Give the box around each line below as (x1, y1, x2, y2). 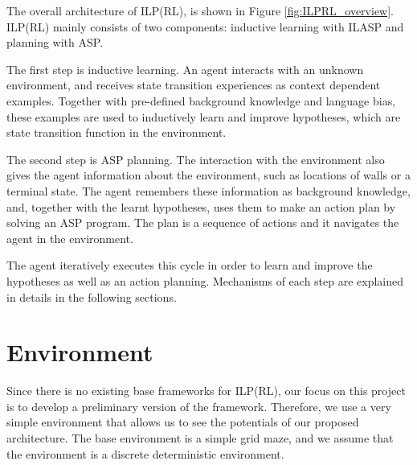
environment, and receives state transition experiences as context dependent (6, 76, 381, 93)
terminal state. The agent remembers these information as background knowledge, (6, 182, 411, 199)
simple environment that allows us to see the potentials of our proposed (6, 414, 359, 430)
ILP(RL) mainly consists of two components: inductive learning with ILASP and (6, 18, 404, 35)
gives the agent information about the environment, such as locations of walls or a (6, 167, 411, 183)
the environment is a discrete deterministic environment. (6, 445, 284, 462)
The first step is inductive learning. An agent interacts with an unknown (6, 60, 364, 77)
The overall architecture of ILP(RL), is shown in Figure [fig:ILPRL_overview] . (6, 2, 395, 19)
